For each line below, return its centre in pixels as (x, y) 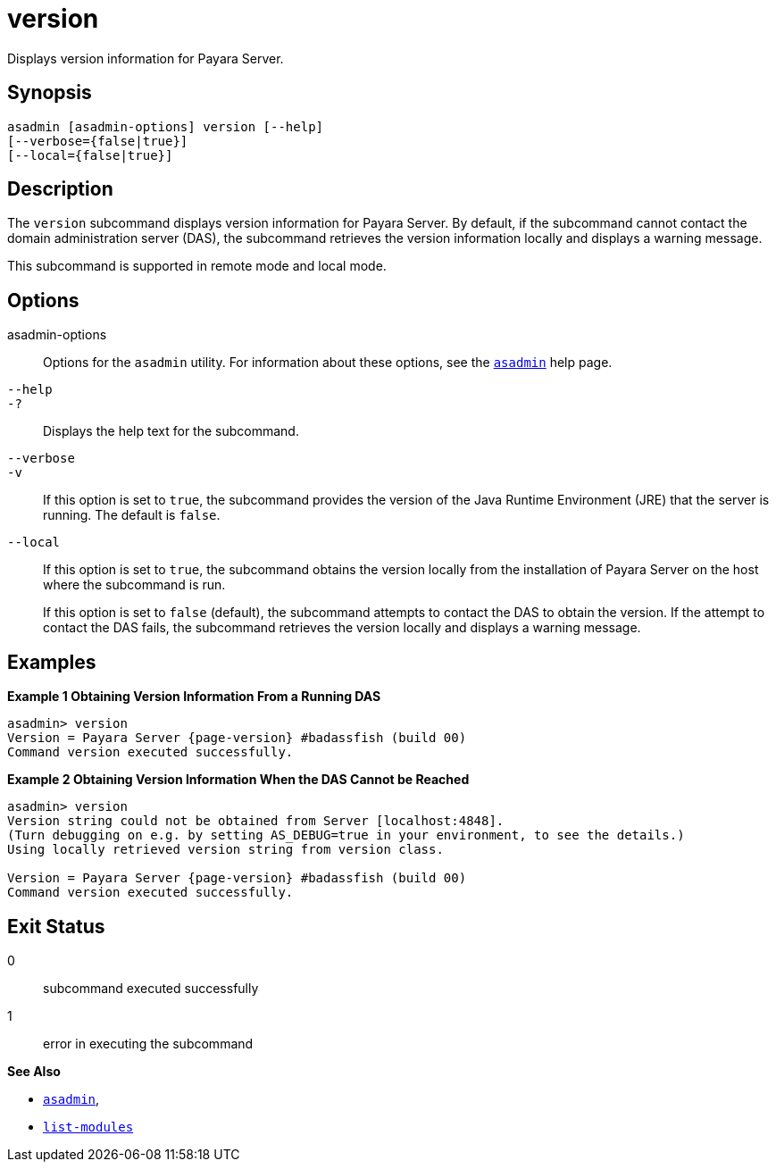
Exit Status (56, 926)
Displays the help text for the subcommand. (171, 431)
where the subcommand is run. (134, 585)
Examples (52, 662)
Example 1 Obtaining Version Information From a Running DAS (194, 697)
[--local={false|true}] (90, 155)
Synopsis (50, 93)
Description (60, 189)
